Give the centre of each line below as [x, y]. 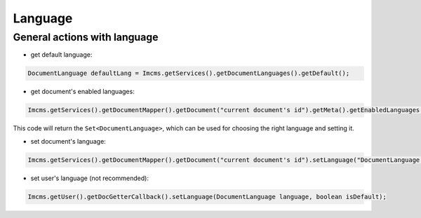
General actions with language [86, 37]
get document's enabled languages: [82, 92]
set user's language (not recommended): [89, 178]
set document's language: [68, 141]
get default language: [61, 55]
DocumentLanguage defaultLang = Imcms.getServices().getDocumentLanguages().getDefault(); [189, 73]
